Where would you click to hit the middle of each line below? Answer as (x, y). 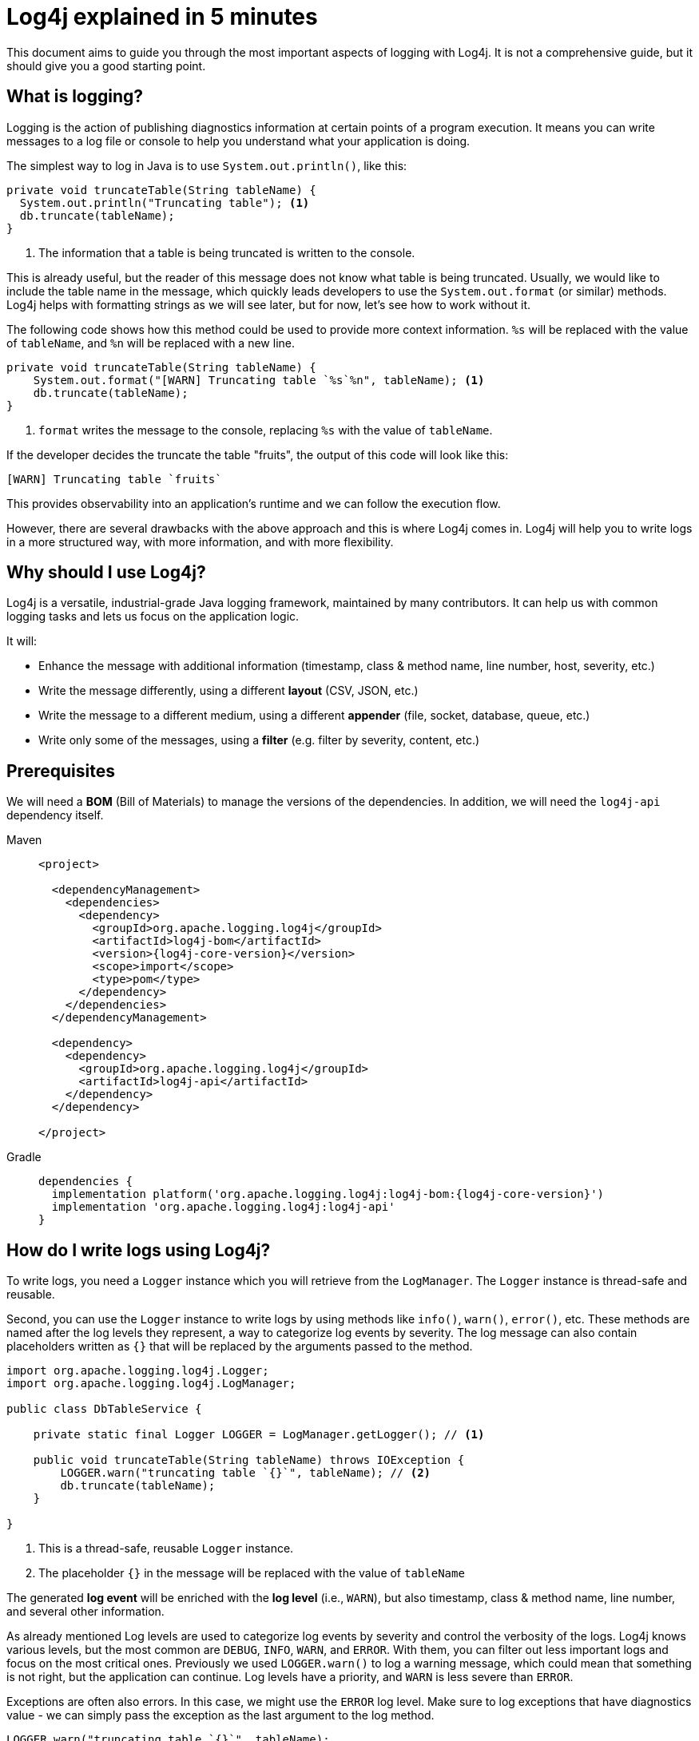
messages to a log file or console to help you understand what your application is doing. (238, 141)
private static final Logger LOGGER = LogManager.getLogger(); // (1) (259, 1435)
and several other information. (85, 1612)
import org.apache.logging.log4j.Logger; (138, 1371)
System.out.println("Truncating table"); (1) (165, 202)
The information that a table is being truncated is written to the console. (227, 252)
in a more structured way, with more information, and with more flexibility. (200, 541)
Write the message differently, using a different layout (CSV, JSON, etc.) (228, 691)
